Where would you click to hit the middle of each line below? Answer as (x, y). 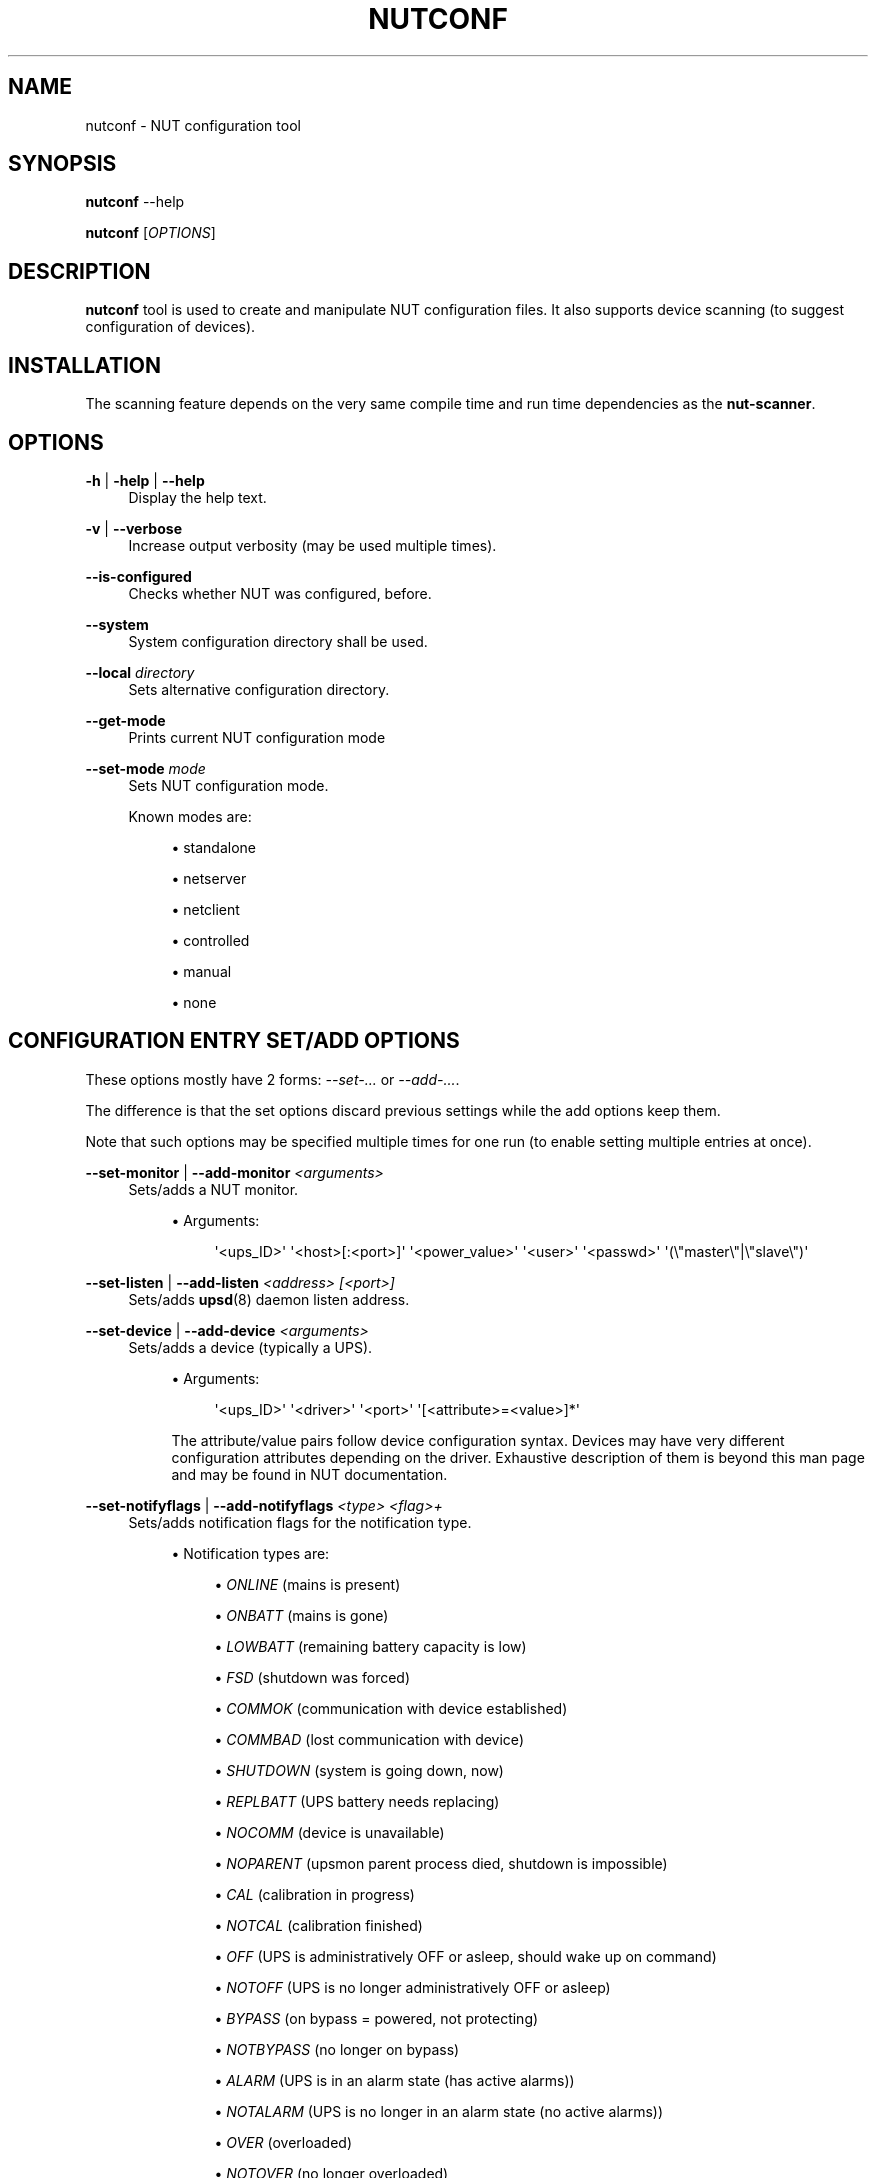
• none (194, 1002)
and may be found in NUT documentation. (309, 1474)
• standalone (214, 847)
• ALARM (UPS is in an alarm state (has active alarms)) (394, 2080)
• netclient (205, 909)
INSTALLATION (84, 365)
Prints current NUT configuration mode (257, 737)
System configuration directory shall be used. (278, 641)
